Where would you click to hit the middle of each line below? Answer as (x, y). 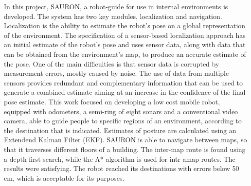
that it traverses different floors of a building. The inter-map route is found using (125, 149)
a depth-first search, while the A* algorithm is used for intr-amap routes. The (120, 159)
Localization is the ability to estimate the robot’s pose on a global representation (125, 25)
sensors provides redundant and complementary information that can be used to (123, 82)
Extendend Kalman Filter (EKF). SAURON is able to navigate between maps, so (125, 140)
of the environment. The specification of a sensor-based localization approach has (125, 35)
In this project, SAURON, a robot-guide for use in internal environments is (116, 6)
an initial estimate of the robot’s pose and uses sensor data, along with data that (125, 44)
